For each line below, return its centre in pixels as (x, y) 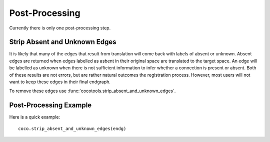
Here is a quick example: (34, 117)
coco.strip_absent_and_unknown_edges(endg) (72, 129)
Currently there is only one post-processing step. (60, 28)
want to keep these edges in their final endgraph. (60, 82)
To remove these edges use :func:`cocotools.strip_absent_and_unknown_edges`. (92, 91)
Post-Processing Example (50, 105)
